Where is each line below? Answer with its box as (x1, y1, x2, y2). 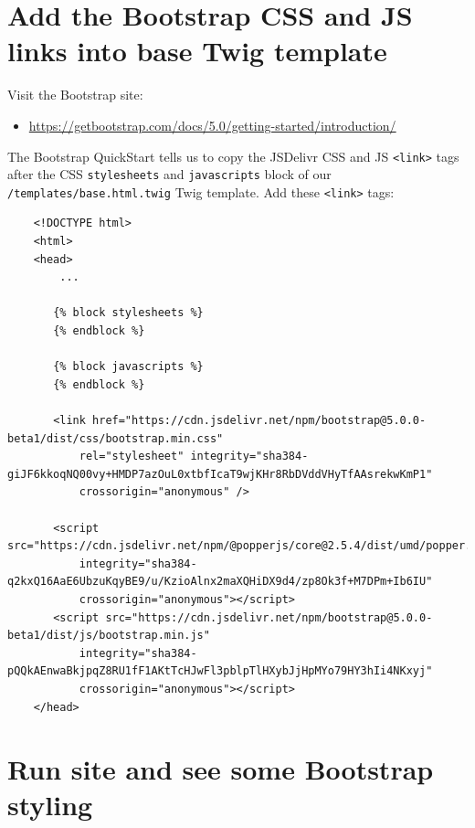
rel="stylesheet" (79, 450, 185, 463)
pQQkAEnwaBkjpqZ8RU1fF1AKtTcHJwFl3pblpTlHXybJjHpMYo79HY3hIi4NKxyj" (7, 664, 433, 678)
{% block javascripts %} (53, 360, 204, 374)
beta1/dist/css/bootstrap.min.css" (7, 431, 224, 445)
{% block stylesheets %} (53, 306, 204, 320)
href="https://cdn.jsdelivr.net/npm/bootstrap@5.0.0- (92, 414, 427, 427)
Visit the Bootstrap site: (7, 85, 143, 104)
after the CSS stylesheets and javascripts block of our (7, 165, 332, 184)
